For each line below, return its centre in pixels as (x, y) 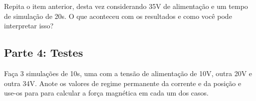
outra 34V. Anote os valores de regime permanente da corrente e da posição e (123, 83)
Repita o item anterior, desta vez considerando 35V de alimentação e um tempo (126, 6)
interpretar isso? (29, 26)
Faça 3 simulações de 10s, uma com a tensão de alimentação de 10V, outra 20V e (128, 73)
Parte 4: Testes (44, 52)
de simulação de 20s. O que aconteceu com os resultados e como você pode (118, 16)
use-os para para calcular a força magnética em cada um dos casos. (106, 93)
